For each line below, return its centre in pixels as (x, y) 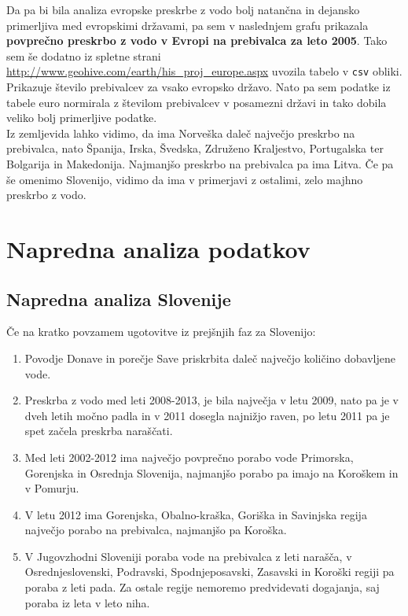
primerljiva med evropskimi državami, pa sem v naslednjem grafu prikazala (187, 25)
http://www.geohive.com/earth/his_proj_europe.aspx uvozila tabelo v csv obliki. (204, 71)
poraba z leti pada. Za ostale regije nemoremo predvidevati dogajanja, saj (202, 587)
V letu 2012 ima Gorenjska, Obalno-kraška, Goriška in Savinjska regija (196, 514)
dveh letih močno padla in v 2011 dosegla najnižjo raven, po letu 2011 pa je (207, 415)
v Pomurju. (52, 488)
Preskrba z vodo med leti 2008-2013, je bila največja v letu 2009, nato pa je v (211, 400)
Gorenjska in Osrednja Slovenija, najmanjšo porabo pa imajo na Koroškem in (211, 472)
